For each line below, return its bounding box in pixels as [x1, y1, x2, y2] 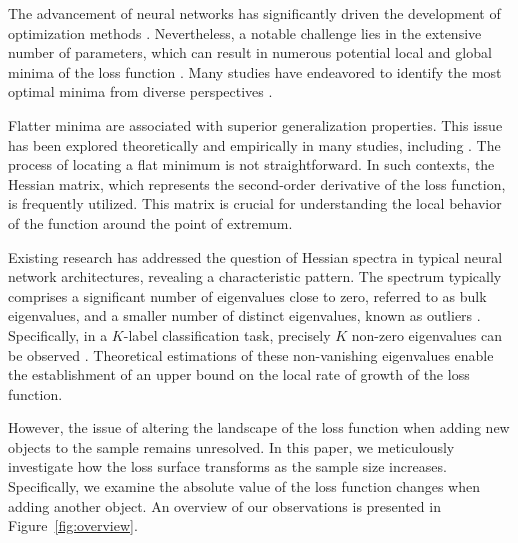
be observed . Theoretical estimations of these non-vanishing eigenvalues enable [8, 344, 494, 365]
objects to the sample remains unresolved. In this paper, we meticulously [8, 436, 455, 457]
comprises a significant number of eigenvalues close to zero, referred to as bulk [8, 285, 487, 306]
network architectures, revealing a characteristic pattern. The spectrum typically [8, 266, 502, 287]
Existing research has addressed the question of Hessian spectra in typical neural [8, 246, 503, 267]
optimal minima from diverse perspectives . [8, 81, 273, 102]
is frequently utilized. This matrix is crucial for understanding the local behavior [8, 193, 502, 214]
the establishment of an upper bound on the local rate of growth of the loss [8, 364, 470, 385]
